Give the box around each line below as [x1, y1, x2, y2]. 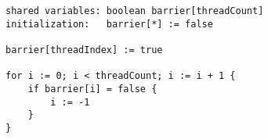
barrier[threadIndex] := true [5, 44, 163, 55]
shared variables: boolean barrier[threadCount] [5, 5, 264, 16]
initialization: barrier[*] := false [5, 18, 213, 30]
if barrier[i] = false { [27, 83, 158, 94]
